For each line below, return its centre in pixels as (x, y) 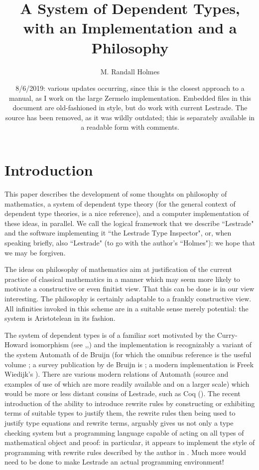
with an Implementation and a (130, 28)
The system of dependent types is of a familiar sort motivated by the (110, 335)
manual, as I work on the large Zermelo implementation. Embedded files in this (130, 98)
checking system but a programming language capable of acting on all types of (124, 432)
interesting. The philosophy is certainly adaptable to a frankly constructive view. (128, 298)
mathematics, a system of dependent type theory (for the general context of (120, 203)
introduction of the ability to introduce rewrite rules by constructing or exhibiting (130, 403)
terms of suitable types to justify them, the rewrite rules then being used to (120, 413)
